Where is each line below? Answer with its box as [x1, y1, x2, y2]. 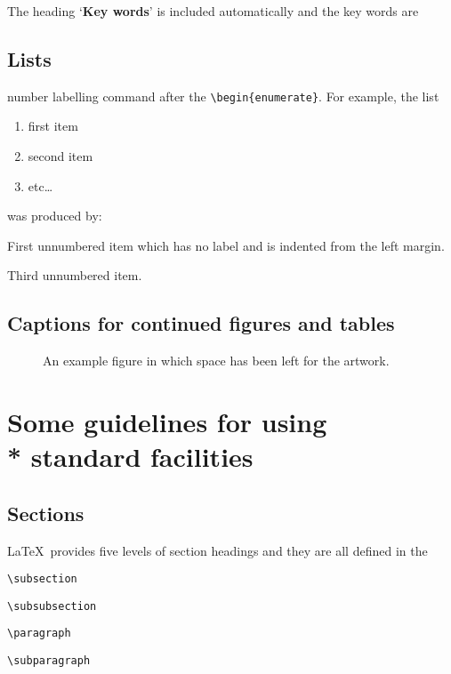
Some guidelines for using [7, 404, 327, 439]
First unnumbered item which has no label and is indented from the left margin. [7, 236, 445, 254]
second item [28, 147, 93, 165]
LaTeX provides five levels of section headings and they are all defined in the [7, 541, 428, 559]
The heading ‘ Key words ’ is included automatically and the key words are [7, 2, 419, 20]
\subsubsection [7, 599, 97, 613]
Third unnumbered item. [7, 266, 142, 285]
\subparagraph [7, 654, 91, 668]
